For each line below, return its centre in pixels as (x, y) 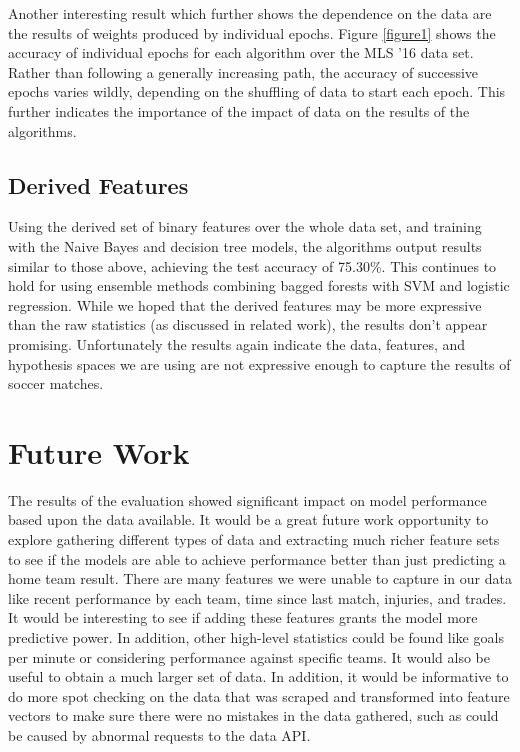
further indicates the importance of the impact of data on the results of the (239, 110)
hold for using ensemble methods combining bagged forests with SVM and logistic (259, 285)
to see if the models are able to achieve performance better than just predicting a (257, 558)
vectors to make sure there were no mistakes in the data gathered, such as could (253, 715)
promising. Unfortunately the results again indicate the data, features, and (237, 343)
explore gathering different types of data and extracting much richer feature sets (254, 539)
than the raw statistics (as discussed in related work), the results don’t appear (248, 324)
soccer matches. (56, 383)
